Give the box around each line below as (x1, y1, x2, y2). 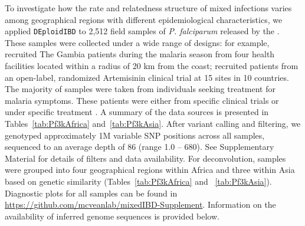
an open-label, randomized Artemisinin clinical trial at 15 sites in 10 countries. (5, 71, 289, 83)
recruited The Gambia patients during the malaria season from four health (5, 48, 275, 60)
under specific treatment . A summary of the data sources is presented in (5, 106, 269, 118)
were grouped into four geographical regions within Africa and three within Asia (5, 163, 295, 176)
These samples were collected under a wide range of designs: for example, (5, 36, 270, 48)
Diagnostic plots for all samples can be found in (5, 186, 178, 199)
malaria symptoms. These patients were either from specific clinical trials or (5, 94, 279, 106)
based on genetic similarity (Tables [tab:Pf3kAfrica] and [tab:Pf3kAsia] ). (5, 175, 272, 187)
